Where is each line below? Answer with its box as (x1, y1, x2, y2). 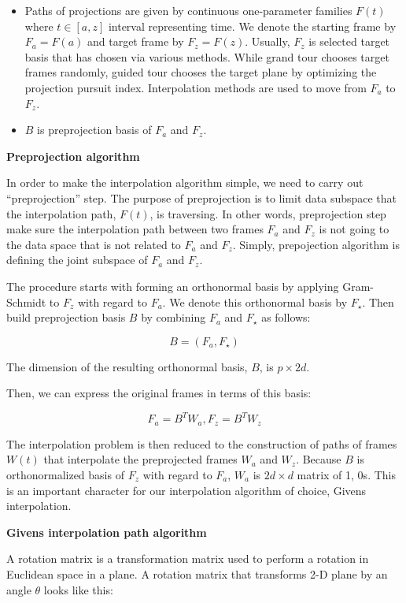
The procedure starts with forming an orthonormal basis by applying (6, 277, 339, 294)
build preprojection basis (6, 309, 126, 326)
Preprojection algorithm (6, 147, 140, 164)
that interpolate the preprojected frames (43, 451, 238, 467)
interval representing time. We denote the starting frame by (108, 17, 397, 34)
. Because (296, 451, 341, 467)
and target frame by (87, 33, 184, 50)
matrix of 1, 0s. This (297, 467, 396, 483)
